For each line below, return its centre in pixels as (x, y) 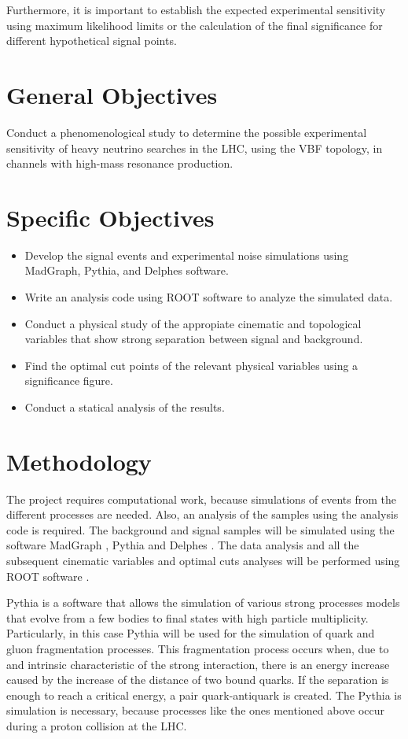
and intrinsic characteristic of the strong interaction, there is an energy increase (198, 664)
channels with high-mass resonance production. (120, 163)
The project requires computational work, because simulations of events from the (202, 499)
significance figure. (69, 381)
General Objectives (112, 94)
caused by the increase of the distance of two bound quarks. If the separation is (198, 680)
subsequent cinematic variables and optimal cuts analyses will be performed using (203, 561)
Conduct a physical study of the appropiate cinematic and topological (193, 323)
